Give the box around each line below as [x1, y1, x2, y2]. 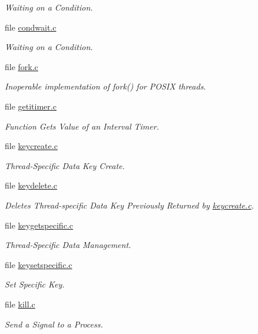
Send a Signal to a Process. [5, 318, 103, 330]
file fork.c [5, 60, 38, 72]
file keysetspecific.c [5, 258, 72, 270]
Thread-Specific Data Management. [5, 239, 131, 251]
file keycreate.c [5, 140, 58, 152]
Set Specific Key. [5, 278, 65, 290]
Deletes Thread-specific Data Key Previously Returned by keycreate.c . [5, 199, 254, 211]
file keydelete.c [5, 179, 58, 191]
